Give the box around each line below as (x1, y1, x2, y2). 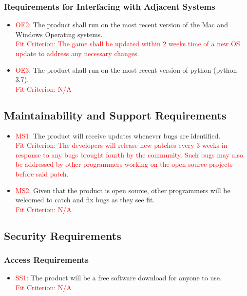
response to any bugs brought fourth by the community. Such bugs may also (15, 149, 243, 159)
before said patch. (15, 168, 69, 178)
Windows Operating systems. (15, 29, 103, 39)
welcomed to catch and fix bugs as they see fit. (15, 195, 155, 205)
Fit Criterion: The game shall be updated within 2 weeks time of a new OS (15, 39, 240, 49)
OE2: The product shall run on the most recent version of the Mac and (15, 20, 228, 30)
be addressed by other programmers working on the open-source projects (15, 159, 233, 169)
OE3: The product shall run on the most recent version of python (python (15, 64, 237, 75)
